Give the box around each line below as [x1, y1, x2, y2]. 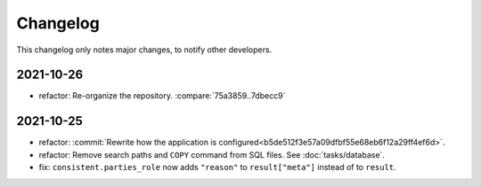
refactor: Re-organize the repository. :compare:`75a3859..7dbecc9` [38, 90, 286, 101]
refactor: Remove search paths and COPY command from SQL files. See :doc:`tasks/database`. [38, 149, 385, 160]
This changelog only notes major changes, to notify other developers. [16, 44, 273, 55]
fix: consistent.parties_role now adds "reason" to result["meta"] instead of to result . [38, 162, 396, 173]
